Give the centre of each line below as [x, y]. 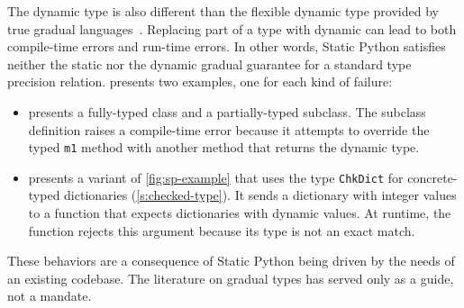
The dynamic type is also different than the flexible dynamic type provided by [223, 11]
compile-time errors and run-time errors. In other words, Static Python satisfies [227, 46]
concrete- [432, 177]
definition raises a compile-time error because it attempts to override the [229, 129]
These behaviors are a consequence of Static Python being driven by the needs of [231, 261]
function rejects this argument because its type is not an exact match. [222, 230]
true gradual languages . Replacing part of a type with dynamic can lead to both [232, 28]
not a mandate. [50, 296]
